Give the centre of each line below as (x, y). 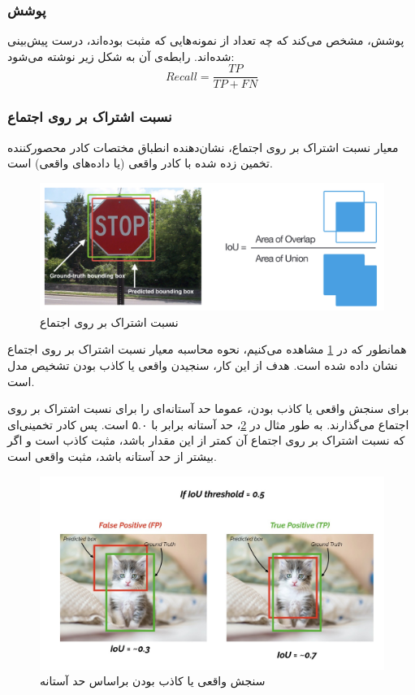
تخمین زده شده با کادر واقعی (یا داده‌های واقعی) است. (140, 163)
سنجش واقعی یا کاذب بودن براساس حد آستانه (153, 681)
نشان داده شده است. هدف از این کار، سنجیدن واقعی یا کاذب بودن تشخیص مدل (203, 365)
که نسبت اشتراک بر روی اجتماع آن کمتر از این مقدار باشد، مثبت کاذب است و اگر (206, 440)
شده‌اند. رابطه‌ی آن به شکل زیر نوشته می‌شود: (121, 56)
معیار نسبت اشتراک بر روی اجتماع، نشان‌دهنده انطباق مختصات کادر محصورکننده (203, 147)
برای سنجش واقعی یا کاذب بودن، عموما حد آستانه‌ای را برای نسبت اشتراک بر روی (208, 408)
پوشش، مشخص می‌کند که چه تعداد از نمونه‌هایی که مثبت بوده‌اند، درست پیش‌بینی (206, 40)
